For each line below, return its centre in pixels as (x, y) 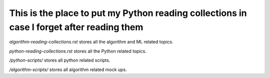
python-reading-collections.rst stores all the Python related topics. (78, 51)
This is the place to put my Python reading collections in (128, 13)
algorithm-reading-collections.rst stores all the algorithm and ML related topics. (91, 42)
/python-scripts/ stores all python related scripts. (60, 60)
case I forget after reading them (76, 27)
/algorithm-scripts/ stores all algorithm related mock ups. (68, 69)
